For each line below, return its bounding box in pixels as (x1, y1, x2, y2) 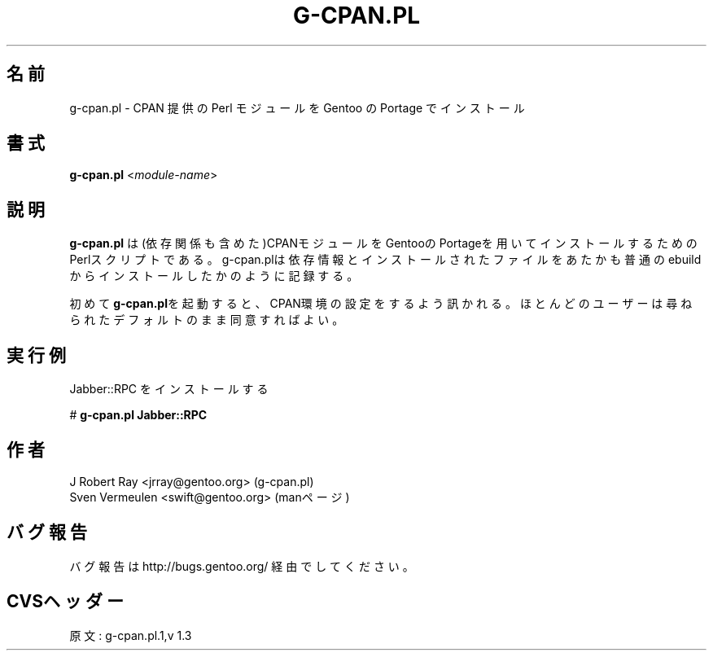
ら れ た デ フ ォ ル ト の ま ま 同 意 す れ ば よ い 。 (69, 313, 344, 327)
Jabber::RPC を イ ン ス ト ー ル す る (69, 382, 269, 396)
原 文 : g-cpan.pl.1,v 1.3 (69, 628, 192, 642)
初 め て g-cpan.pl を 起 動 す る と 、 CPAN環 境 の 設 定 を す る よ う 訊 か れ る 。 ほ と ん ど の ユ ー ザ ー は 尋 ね (69, 296, 693, 311)
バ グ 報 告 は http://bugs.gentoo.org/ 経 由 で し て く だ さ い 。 (69, 558, 414, 573)
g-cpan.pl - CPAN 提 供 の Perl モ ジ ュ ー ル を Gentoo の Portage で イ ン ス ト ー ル (69, 100, 525, 115)
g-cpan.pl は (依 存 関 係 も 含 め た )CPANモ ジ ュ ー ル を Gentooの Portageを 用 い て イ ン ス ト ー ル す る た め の (69, 236, 698, 251)
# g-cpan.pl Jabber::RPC (69, 408, 208, 423)
